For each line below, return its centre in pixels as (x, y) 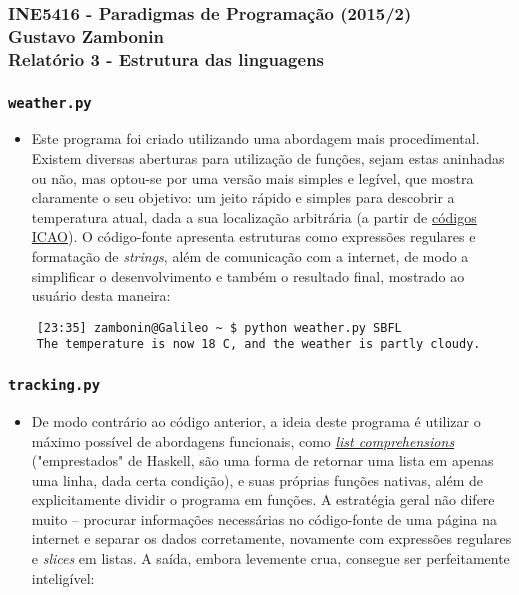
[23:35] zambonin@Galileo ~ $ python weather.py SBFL (219, 327)
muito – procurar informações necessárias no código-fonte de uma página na (264, 518)
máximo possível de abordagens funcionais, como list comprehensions (243, 440)
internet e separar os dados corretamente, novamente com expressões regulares (271, 538)
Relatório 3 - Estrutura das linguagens (166, 58)
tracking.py (54, 385)
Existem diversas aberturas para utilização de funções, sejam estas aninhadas (268, 158)
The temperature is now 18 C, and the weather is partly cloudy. (258, 344)
